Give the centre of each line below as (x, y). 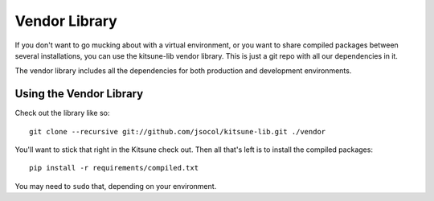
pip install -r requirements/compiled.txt (114, 168)
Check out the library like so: (62, 113)
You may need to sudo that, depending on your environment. (116, 186)
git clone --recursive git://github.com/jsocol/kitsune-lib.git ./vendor (178, 131)
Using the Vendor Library (79, 94)
